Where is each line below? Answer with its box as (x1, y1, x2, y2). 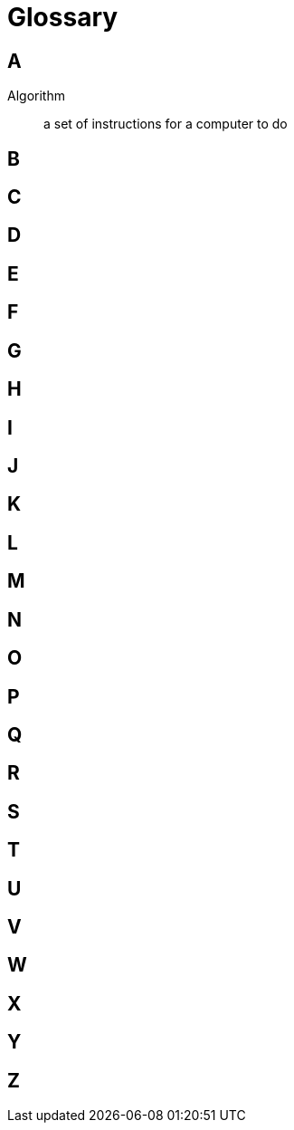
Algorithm (7, 88, 65, 104)
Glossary (7, 2, 119, 33)
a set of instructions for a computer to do (43, 116, 288, 132)
